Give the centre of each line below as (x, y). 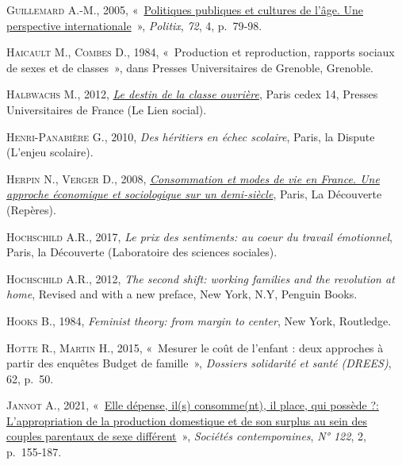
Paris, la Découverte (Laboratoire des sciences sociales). (142, 252)
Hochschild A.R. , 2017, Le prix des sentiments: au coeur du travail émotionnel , (199, 236)
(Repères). (31, 209)
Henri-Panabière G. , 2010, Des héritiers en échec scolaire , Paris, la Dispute (191, 136)
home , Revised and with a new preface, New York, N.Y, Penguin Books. (182, 294)
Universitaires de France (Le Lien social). (107, 109)
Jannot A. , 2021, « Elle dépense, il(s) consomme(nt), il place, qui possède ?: (193, 405)
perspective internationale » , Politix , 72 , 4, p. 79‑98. (134, 25)
